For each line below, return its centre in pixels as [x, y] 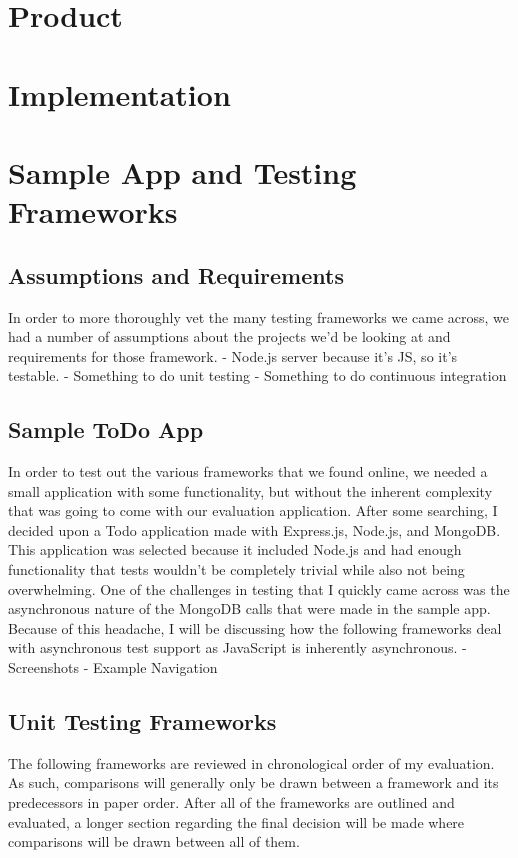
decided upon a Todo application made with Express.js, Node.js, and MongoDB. [254, 529]
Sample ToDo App [106, 429]
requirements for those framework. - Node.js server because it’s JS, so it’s [233, 355]
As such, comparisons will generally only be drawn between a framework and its [253, 782]
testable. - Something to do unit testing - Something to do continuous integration [257, 375]
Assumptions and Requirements [176, 274]
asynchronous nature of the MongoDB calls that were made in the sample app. [249, 608]
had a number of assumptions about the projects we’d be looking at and [229, 336]
